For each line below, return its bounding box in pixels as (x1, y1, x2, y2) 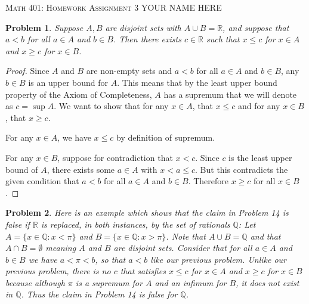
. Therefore (188, 175, 228, 187)
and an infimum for (154, 276, 227, 289)
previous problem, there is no (5, 265, 111, 277)
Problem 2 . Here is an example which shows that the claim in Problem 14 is (5, 206, 289, 219)
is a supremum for (75, 276, 143, 289)
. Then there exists (113, 33, 181, 45)
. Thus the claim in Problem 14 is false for (21, 288, 178, 300)
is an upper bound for (28, 76, 108, 88)
